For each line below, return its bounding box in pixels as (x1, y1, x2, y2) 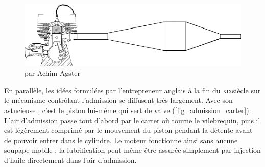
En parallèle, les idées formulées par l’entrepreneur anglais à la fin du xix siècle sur (4, 85, 261, 95)
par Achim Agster (25, 68, 81, 78)
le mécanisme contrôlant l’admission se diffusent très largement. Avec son (4, 95, 233, 105)
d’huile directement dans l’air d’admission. (4, 155, 137, 165)
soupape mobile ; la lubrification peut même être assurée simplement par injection (4, 145, 261, 155)
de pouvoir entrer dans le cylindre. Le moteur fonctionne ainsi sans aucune (4, 134, 238, 145)
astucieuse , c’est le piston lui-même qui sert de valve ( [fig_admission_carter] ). (4, 105, 251, 116)
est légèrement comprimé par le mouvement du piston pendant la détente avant (4, 125, 253, 135)
